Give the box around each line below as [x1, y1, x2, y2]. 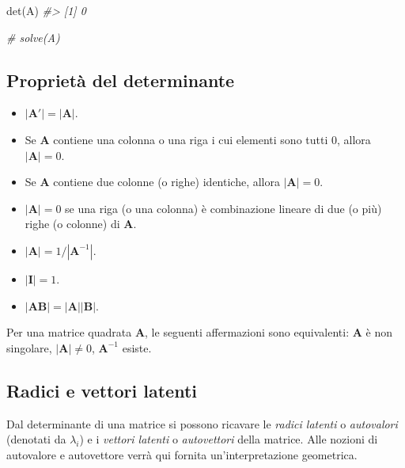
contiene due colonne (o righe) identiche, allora [53, 173, 280, 190]
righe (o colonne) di [25, 215, 120, 232]
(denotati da [6, 431, 66, 447]
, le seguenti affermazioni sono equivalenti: [145, 324, 350, 341]
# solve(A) [6, 29, 60, 45]
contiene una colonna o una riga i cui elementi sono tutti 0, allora [53, 131, 371, 147]
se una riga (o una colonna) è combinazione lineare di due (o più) [65, 200, 382, 216]
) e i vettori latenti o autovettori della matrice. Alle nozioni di [79, 431, 378, 447]
